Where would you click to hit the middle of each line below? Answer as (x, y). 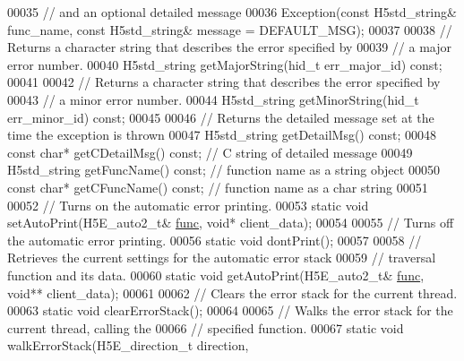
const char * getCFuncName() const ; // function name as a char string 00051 (218, 187)
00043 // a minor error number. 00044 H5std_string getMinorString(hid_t (213, 99)
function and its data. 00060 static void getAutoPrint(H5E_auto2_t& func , (216, 275)
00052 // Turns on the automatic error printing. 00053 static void (188, 205)
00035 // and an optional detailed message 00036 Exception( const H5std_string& (232, 12)
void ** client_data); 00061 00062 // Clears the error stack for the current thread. (232, 292)
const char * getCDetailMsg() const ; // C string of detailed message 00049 (210, 152)
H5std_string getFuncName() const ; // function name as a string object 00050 (223, 170)
